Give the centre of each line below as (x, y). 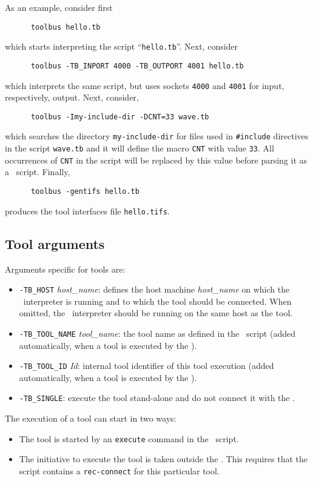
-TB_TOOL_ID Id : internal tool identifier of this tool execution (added (146, 366)
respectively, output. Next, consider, (72, 97)
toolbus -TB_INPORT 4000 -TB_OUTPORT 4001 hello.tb (137, 66)
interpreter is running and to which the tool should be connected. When (157, 301)
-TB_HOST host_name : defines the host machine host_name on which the (154, 289)
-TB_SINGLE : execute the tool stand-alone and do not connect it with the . (157, 398)
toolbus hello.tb (66, 27)
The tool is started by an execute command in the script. (129, 438)
